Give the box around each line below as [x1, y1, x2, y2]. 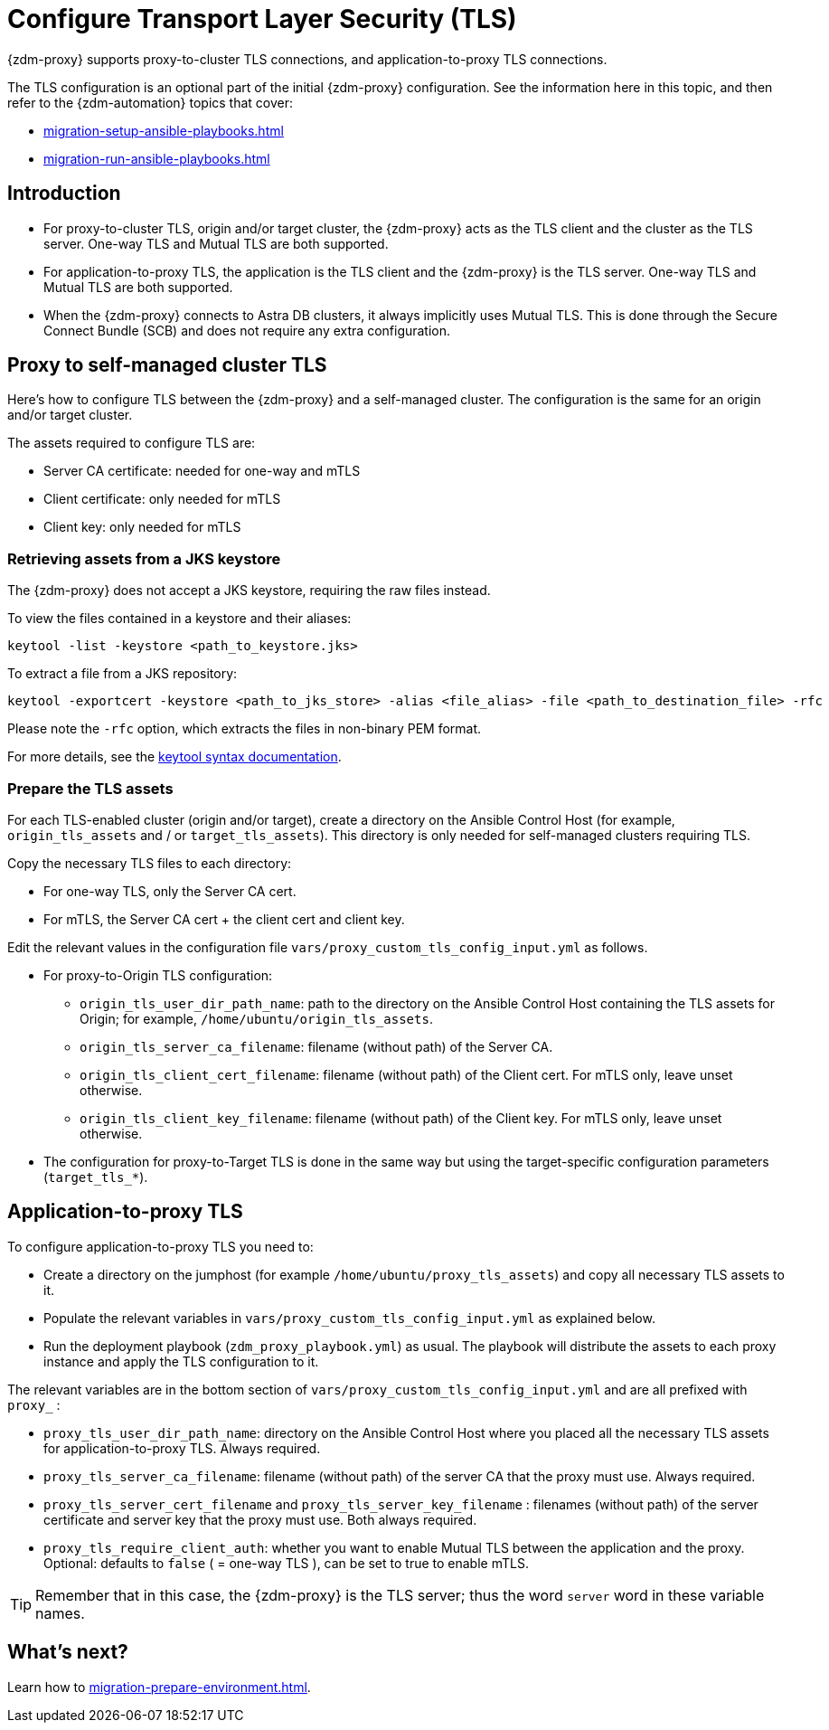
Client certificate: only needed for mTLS [43, 491, 281, 507]
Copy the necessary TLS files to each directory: [7, 855, 292, 871]
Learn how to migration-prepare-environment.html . [7, 1678, 311, 1695]
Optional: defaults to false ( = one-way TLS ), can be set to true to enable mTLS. [43, 1555, 529, 1571]
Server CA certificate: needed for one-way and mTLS [43, 463, 361, 479]
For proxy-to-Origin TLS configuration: [43, 967, 273, 983]
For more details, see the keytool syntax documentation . [7, 749, 342, 765]
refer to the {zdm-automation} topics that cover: [7, 94, 294, 110]
